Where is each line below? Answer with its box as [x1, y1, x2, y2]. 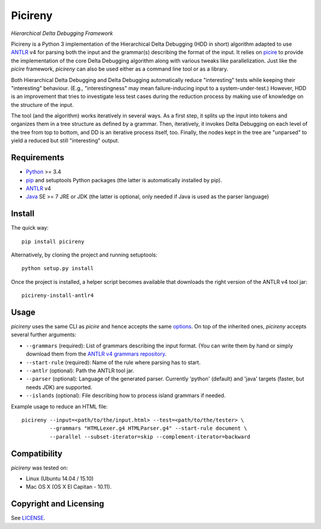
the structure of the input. [11, 101, 74, 108]
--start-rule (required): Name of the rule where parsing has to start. [26, 359, 201, 366]
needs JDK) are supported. [26, 384, 92, 391]
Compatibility [11, 448, 62, 458]
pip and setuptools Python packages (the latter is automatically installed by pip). [26, 176, 222, 183]
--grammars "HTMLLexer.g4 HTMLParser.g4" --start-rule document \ [49, 425, 247, 432]
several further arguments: [11, 331, 77, 338]
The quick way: [11, 224, 49, 232]
